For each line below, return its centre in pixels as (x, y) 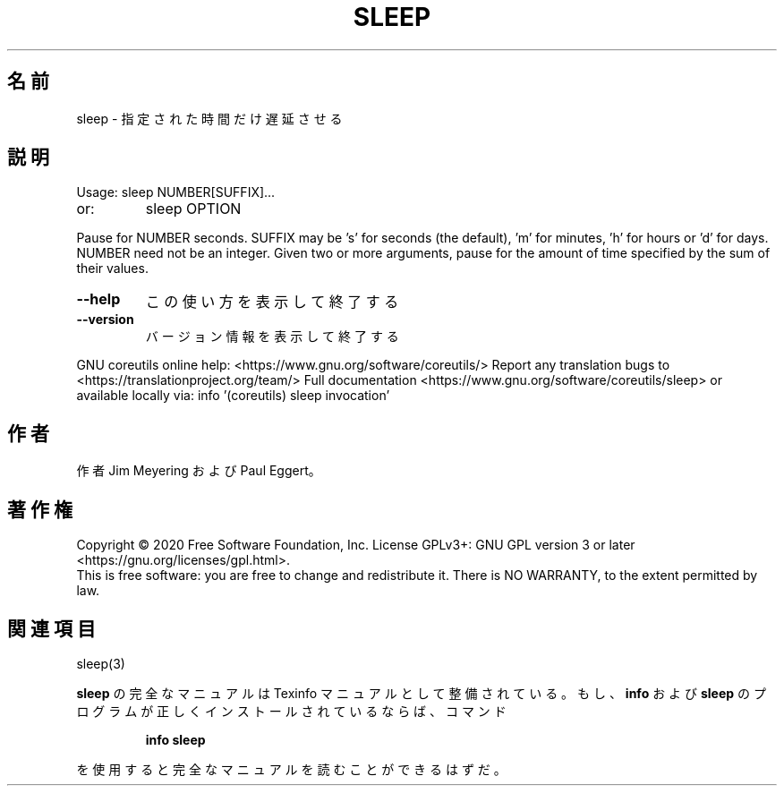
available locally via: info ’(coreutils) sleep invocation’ (233, 396)
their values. (112, 269)
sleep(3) (101, 663)
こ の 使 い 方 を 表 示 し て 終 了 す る (272, 302)
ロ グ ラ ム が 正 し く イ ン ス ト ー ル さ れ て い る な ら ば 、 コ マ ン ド (291, 711)
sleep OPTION (193, 209)
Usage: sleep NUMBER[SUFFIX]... (176, 192)
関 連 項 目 (51, 628)
